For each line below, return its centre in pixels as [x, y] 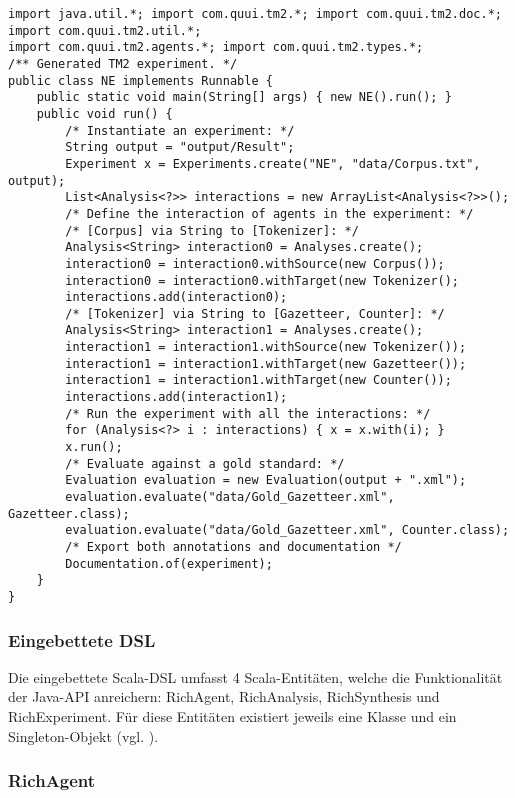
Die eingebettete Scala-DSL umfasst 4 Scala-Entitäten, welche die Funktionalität [255, 676]
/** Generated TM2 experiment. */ [123, 63]
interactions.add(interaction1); [176, 397]
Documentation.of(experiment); [169, 563]
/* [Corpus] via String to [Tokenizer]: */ [212, 230]
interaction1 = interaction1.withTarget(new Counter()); [258, 380]
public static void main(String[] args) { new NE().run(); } [244, 97]
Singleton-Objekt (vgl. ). [83, 735]
